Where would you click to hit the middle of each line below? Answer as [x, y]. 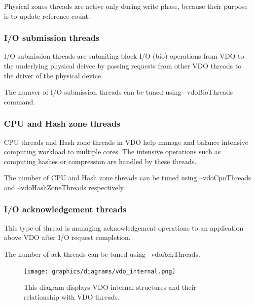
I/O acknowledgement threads [65, 209]
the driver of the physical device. [54, 75]
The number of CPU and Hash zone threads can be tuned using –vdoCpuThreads [127, 178]
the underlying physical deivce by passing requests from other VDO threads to [123, 66]
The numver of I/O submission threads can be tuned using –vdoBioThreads [118, 92]
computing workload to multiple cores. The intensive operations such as [112, 152]
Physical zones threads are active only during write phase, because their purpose [126, 6]
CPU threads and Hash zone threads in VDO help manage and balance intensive [126, 142]
